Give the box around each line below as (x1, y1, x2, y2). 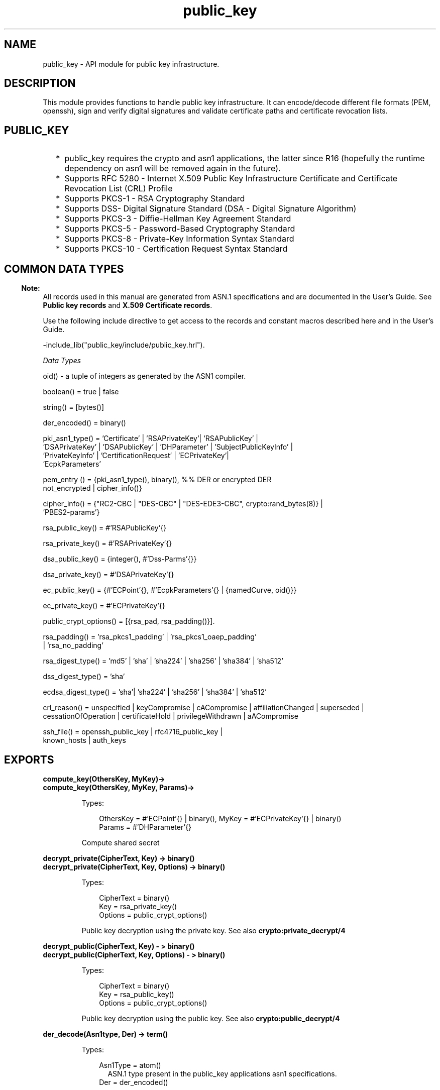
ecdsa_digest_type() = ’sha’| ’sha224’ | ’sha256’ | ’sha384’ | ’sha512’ (43, 688, 267, 697)
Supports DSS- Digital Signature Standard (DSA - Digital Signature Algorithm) (64, 203, 357, 214)
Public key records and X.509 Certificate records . (43, 301, 212, 310)
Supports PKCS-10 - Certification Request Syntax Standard (64, 244, 288, 254)
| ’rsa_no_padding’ (43, 641, 103, 650)
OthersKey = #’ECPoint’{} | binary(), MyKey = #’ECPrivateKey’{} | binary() (99, 814, 342, 823)
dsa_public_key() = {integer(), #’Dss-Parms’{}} (43, 555, 197, 564)
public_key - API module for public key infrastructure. (43, 59, 219, 68)
